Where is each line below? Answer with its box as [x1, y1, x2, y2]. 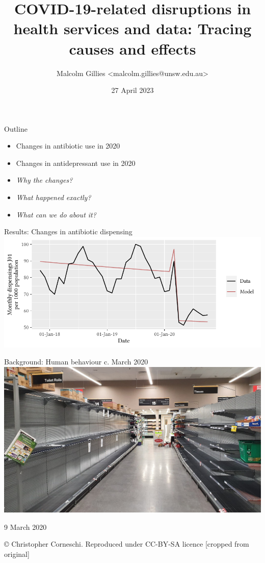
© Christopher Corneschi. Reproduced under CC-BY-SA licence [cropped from [4, 538, 249, 549]
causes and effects [69, 38, 196, 59]
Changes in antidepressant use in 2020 [16, 157, 136, 168]
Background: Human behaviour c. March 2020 [4, 356, 148, 367]
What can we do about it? [16, 209, 96, 219]
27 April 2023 [111, 85, 154, 95]
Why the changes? [16, 175, 73, 185]
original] [4, 548, 30, 559]
